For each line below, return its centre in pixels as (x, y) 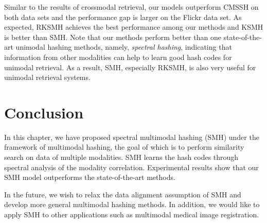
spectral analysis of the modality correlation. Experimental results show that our (131, 167)
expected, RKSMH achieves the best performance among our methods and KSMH (134, 27)
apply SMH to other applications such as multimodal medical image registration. (132, 215)
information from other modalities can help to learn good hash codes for (118, 57)
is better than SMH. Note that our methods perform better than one (113, 37)
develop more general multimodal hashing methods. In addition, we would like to (132, 204)
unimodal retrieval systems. (47, 77)
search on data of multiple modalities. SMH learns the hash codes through (121, 157)
